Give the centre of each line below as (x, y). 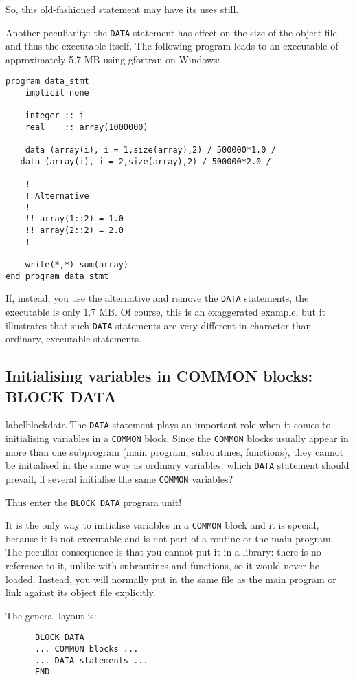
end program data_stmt (57, 276)
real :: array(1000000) (87, 128)
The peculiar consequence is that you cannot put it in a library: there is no (163, 552)
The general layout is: (51, 615)
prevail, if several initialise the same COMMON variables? (119, 478)
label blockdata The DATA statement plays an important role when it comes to (168, 425)
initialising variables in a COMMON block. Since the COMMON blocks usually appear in (177, 438)
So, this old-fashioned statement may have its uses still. (122, 9)
